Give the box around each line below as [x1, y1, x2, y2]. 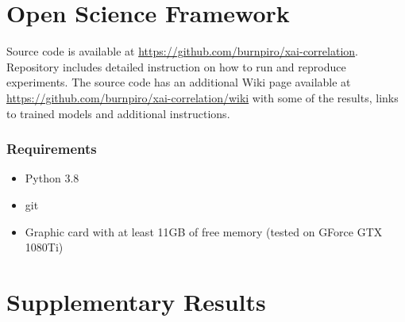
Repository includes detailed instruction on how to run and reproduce [6, 58, 346, 75]
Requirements [6, 139, 97, 159]
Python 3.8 [25, 170, 79, 186]
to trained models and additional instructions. [6, 105, 230, 121]
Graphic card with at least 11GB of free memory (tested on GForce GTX [25, 223, 383, 240]
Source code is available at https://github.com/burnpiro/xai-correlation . [6, 43, 358, 59]
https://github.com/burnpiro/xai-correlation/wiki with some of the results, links [6, 89, 399, 105]
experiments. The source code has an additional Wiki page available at [6, 74, 351, 90]
